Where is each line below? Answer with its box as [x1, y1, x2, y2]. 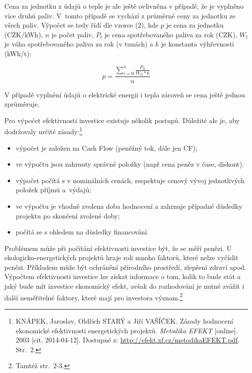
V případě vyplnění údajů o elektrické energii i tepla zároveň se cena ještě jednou [4, 89, 245, 99]
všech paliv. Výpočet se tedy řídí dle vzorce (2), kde [4, 20, 159, 30]
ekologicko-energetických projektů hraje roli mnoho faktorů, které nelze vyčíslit [4, 252, 238, 263]
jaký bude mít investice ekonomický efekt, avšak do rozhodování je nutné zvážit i [4, 281, 244, 291]
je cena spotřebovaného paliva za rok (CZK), [104, 29, 237, 39]
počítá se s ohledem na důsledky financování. [15, 227, 149, 237]
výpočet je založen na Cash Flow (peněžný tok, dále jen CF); [15, 142, 197, 153]
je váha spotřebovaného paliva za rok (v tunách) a [4, 39, 153, 49]
